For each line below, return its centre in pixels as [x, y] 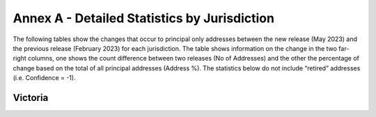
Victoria [31, 97]
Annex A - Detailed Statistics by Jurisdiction [144, 18]
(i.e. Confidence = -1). [44, 78]
